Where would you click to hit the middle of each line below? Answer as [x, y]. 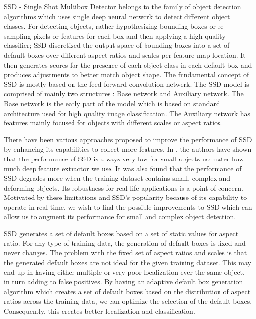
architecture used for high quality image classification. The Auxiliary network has [127, 113]
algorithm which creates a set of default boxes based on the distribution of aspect [127, 291]
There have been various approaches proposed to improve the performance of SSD [128, 139]
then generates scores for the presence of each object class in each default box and [128, 64]
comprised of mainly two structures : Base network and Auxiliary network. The [124, 94]
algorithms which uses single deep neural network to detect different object [117, 16]
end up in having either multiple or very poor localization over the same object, [124, 272]
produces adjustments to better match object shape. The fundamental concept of [127, 74]
